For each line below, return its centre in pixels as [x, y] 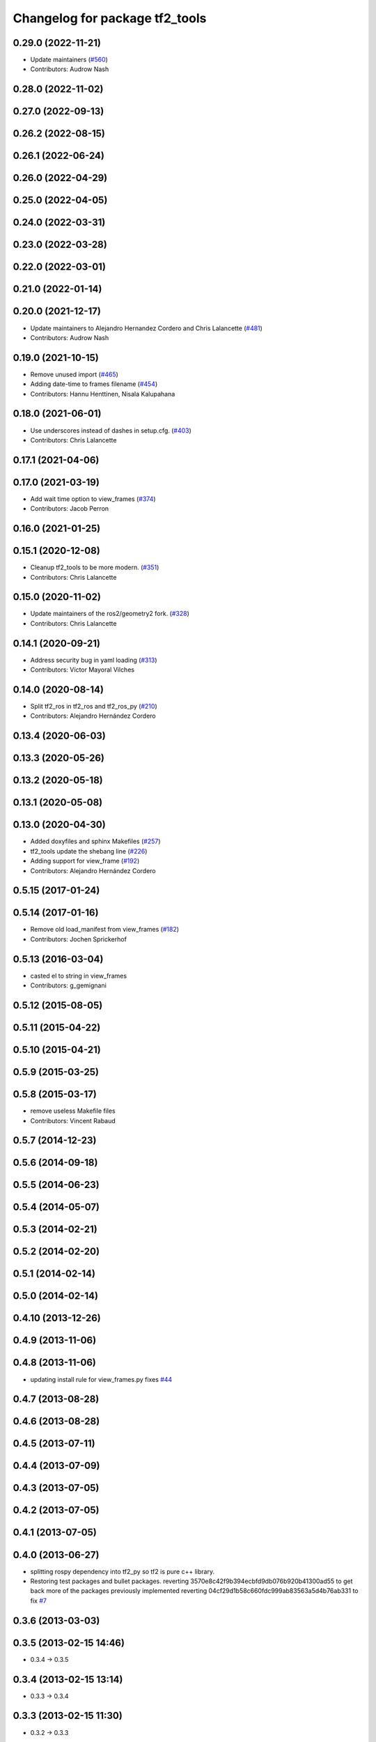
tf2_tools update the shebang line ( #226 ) [89, 851]
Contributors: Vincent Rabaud [73, 1120]
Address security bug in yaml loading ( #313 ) [94, 660]
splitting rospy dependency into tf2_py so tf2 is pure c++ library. [123, 1571]
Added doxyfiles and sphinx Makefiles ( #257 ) [95, 841]
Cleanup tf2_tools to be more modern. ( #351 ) [95, 567]
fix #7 [38, 1601]
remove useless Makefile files [73, 1111]
